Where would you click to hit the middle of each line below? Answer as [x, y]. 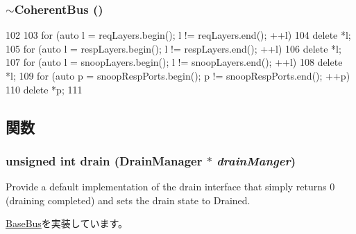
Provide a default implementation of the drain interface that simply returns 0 [170, 187]
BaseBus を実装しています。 [67, 223]
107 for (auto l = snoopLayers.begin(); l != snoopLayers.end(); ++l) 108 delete [174, 62]
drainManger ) [256, 160]
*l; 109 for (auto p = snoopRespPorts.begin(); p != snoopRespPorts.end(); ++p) [178, 75]
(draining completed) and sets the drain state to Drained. [128, 200]
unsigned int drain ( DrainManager [104, 160]
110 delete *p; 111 [44, 89]
